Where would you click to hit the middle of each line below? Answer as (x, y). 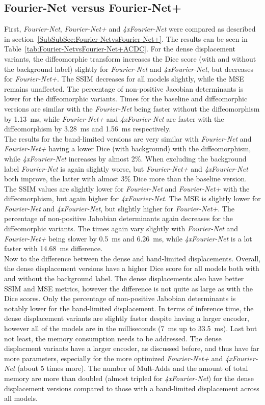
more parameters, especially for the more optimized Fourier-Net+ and (114, 358)
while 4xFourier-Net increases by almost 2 (70, 158)
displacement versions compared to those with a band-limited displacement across (132, 388)
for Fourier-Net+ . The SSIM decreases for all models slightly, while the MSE (124, 79)
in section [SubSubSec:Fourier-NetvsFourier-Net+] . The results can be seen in (126, 38)
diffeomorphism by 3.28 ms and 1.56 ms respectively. (88, 129)
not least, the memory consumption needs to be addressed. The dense (113, 338)
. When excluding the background (194, 158)
